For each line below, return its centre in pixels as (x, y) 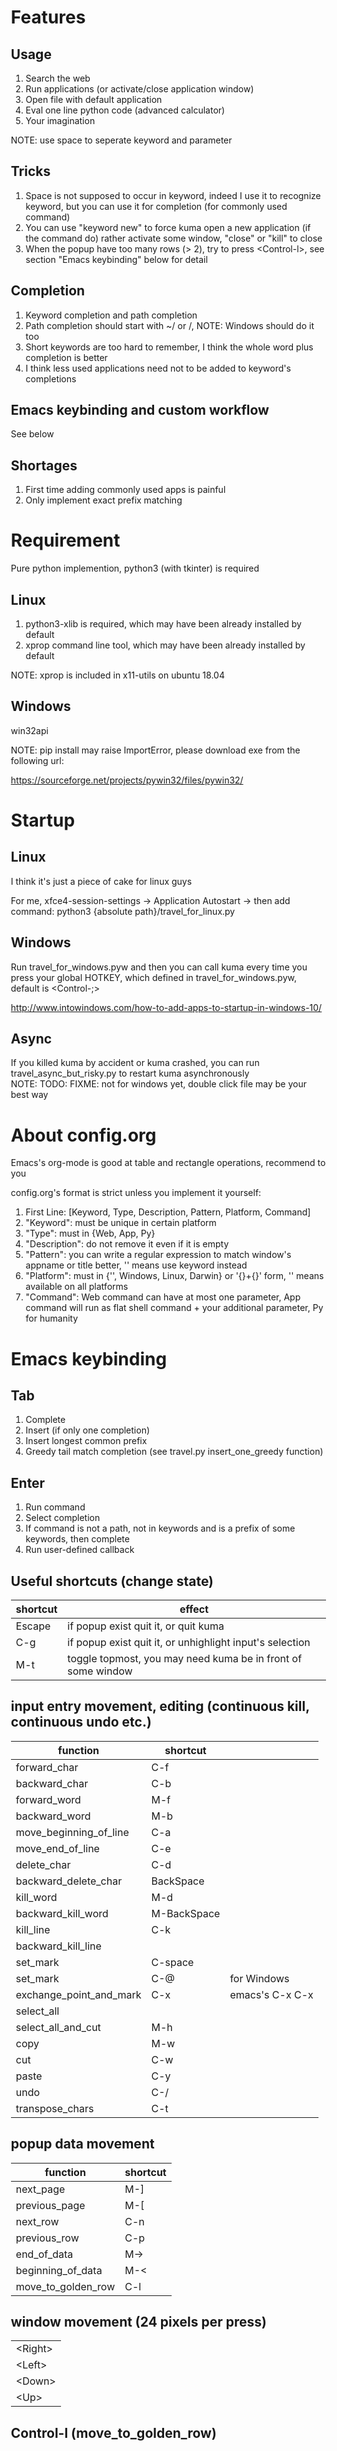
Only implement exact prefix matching (104, 500)
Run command (55, 1507)
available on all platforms (77, 1287)
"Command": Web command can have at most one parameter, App (163, 1297)
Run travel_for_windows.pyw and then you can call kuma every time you (159, 967)
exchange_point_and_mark (78, 1994)
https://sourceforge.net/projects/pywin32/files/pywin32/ (127, 780)
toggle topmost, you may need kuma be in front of (185, 1658)
